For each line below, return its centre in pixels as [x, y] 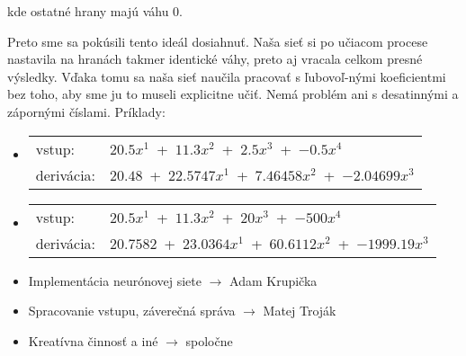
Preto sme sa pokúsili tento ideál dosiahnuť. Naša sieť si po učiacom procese [218, 41]
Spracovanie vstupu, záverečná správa [132, 311]
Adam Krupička [273, 280]
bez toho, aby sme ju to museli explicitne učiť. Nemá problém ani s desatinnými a [233, 94]
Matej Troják [300, 311]
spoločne [209, 340]
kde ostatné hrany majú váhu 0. [95, 11]
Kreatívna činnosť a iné [93, 340]
